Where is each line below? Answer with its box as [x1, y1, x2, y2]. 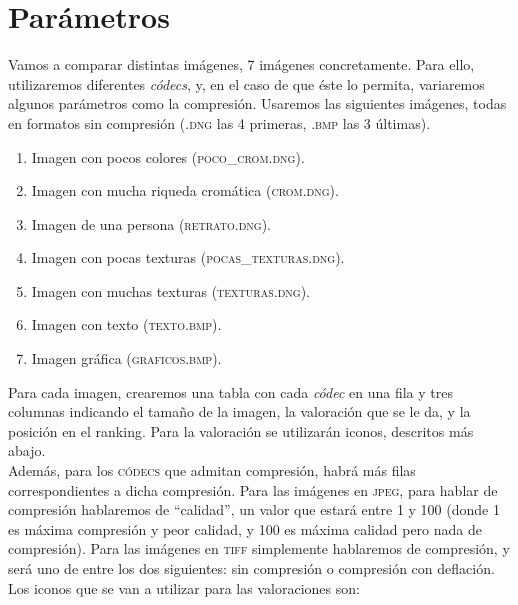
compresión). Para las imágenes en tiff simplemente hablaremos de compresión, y [8, 538, 510, 559]
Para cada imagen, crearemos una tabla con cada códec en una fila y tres [8, 381, 453, 402]
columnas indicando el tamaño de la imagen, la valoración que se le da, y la [8, 401, 471, 422]
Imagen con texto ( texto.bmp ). [31, 314, 222, 335]
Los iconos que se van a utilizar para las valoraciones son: [8, 577, 360, 598]
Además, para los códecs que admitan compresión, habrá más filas [8, 460, 416, 481]
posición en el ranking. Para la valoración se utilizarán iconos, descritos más [8, 420, 474, 441]
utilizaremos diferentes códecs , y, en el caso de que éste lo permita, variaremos [8, 73, 485, 94]
